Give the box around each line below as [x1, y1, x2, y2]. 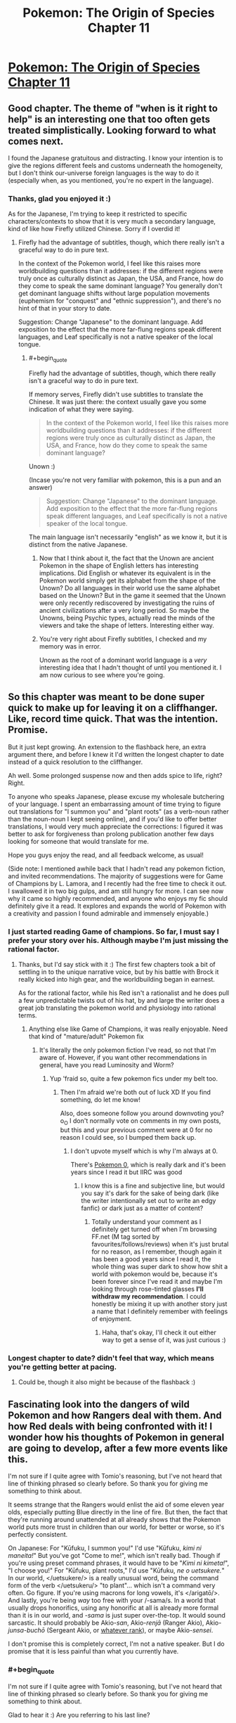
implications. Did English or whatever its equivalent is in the [39, 569, 211, 578]
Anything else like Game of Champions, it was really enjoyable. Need [28, 1025, 228, 1034]
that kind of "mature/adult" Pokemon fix [28, 1032, 145, 1041]
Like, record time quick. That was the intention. [8, 713, 218, 725]
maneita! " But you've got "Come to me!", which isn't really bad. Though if [8, 1552, 221, 1560]
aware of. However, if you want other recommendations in [39, 1053, 207, 1062]
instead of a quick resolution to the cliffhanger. [8, 758, 143, 766]
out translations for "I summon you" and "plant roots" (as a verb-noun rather [8, 807, 229, 816]
